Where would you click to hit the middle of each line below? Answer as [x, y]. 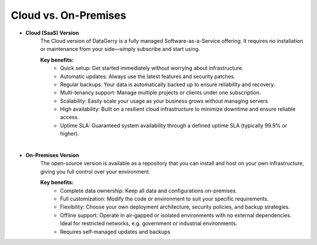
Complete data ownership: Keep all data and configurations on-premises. [149, 190]
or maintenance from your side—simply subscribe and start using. [120, 49]
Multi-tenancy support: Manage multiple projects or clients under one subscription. [161, 93]
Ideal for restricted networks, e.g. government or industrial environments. [149, 223]
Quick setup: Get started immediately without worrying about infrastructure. [152, 68]
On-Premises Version [52, 155]
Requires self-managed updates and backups [115, 232]
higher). [70, 134]
